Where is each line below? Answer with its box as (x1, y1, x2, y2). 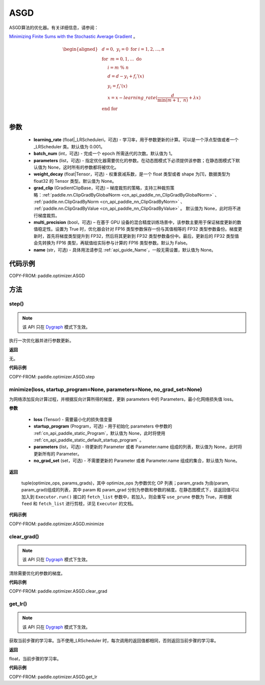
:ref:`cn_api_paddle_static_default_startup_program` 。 (33, 437, 144, 443)
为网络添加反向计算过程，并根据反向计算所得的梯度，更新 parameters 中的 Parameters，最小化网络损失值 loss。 (9, 396, 237, 402)
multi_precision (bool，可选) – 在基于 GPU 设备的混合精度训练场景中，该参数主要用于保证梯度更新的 (33, 219, 238, 226)
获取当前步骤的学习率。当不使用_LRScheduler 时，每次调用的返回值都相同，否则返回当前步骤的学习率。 (9, 638, 219, 644)
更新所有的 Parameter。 (33, 451, 82, 457)
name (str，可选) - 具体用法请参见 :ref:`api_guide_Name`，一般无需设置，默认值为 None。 (33, 247, 216, 253)
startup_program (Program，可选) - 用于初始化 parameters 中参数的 (33, 423, 173, 429)
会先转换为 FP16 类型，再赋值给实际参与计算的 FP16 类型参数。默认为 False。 (33, 240, 190, 246)
